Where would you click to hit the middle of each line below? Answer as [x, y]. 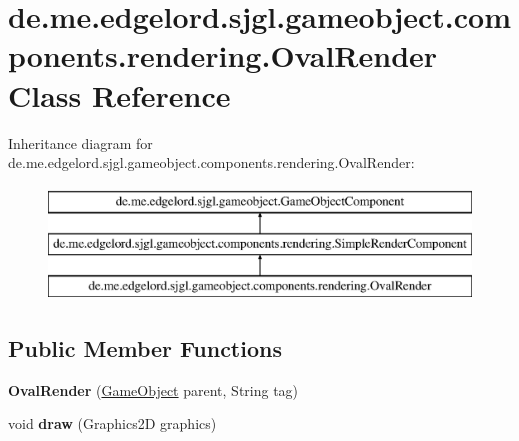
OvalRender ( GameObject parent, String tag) [153, 389]
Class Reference [119, 94]
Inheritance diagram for [80, 142]
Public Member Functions [145, 348]
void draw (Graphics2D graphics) [112, 423]
